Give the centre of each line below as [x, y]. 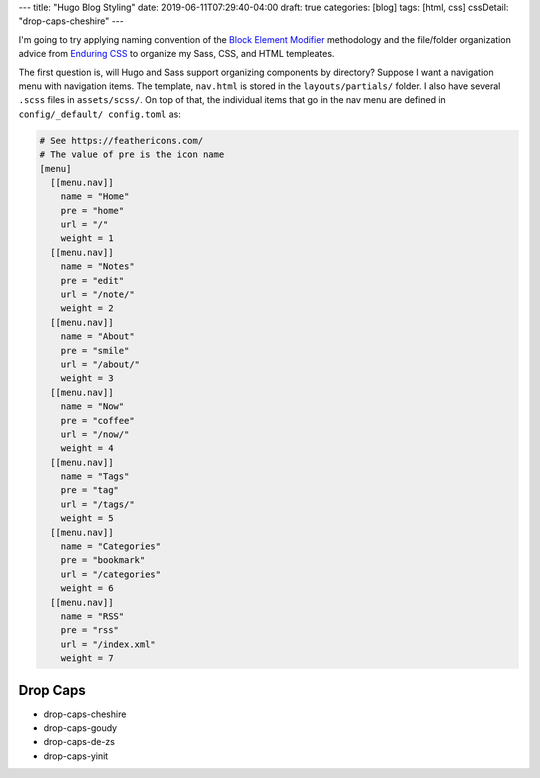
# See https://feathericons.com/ [121, 140]
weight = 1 [87, 238]
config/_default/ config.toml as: [100, 114]
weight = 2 [87, 308]
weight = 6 [87, 588]
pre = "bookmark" [103, 560]
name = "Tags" [95, 476]
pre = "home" [92, 210]
